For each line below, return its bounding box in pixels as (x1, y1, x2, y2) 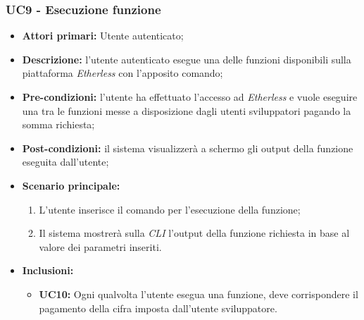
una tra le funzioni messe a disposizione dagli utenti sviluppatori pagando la (22, 103, 351, 118)
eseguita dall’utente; (22, 154, 109, 169)
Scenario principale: (22, 178, 120, 192)
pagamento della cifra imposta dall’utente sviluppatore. (39, 300, 277, 315)
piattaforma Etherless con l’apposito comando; (22, 66, 223, 80)
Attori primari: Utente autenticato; (22, 28, 184, 43)
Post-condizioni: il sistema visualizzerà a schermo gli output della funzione (22, 140, 353, 155)
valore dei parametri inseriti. (39, 239, 162, 254)
